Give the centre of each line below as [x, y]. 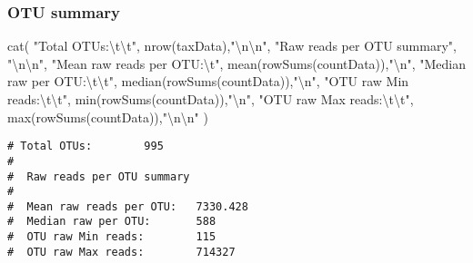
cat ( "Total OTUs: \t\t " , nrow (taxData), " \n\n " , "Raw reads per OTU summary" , [232, 46]
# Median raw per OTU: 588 [112, 222]
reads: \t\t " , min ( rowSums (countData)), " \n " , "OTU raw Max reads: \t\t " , [211, 99]
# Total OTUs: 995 [86, 146]
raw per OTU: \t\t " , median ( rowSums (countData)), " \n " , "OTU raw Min [208, 81]
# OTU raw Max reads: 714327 [121, 252]
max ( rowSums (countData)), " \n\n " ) [108, 117]
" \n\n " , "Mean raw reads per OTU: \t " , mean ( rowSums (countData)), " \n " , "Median [237, 63]
